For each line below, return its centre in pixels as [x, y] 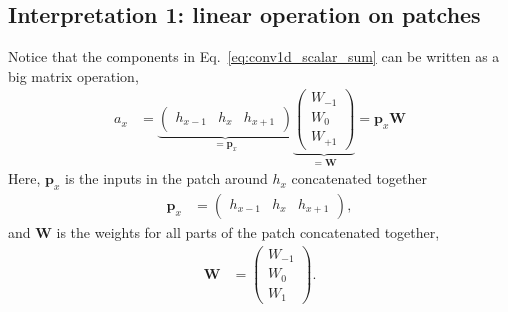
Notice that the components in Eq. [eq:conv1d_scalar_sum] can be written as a [254, 56]
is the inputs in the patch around [166, 178]
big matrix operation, [73, 75]
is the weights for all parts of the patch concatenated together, [248, 232]
